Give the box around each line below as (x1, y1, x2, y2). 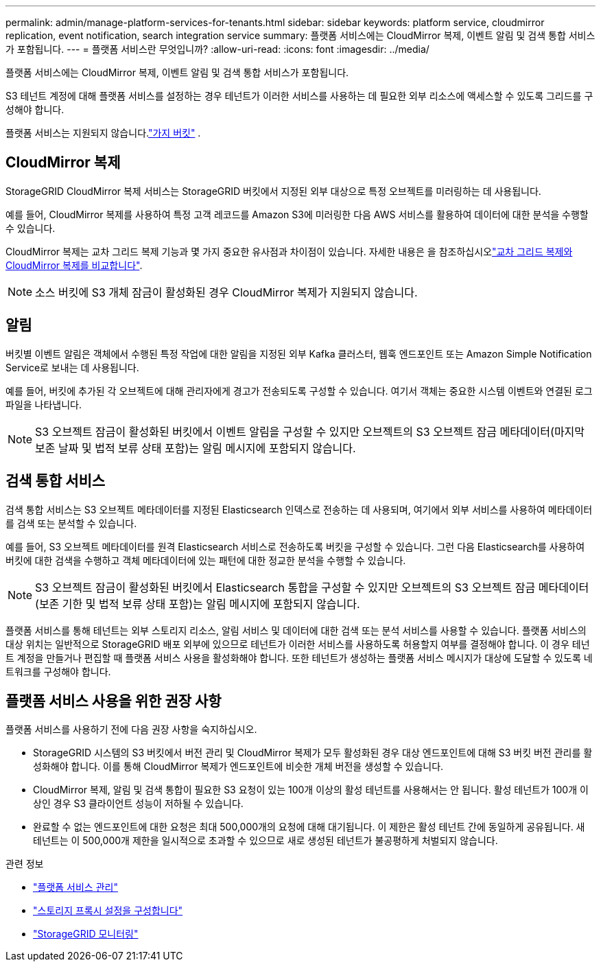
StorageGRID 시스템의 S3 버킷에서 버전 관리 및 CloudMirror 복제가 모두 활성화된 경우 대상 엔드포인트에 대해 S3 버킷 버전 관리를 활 (33, 747, 593, 759)
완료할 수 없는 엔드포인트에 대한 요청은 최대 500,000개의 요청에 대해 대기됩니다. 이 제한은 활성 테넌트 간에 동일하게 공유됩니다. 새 (33, 821, 585, 833)
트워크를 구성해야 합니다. (5, 665, 111, 677)
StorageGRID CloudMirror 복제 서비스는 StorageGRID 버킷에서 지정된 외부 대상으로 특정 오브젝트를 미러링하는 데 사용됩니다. (5, 185, 541, 197)
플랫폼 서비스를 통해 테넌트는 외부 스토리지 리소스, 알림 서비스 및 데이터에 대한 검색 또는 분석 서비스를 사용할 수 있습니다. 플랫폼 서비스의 (5, 624, 587, 636)
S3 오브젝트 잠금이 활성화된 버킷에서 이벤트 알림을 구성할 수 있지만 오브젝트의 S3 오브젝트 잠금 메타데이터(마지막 (35, 424, 585, 439)
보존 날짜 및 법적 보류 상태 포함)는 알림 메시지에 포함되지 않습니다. (35, 441, 356, 455)
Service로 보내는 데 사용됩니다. (5, 361, 139, 373)
